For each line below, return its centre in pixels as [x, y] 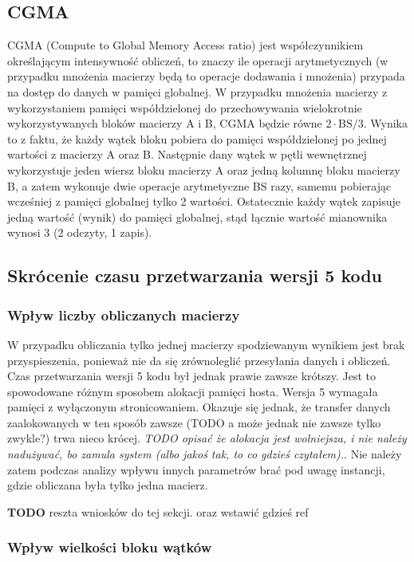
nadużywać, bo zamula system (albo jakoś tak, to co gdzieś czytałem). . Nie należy [205, 454]
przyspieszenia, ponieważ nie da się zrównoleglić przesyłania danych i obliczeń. [199, 360]
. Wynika [385, 123]
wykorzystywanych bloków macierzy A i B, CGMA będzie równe [165, 123]
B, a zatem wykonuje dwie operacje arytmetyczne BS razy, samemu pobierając [199, 185]
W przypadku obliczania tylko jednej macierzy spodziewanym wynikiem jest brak [206, 344]
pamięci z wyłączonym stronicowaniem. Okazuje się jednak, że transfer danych [199, 407]
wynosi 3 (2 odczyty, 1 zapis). [80, 232]
